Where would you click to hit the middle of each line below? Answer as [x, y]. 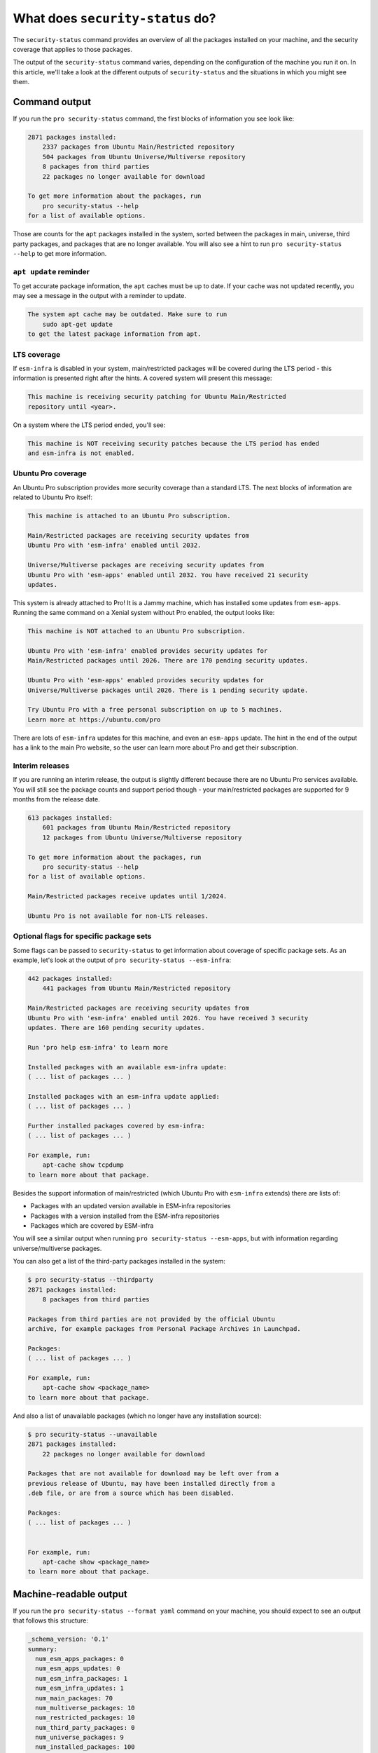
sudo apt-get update [78, 324]
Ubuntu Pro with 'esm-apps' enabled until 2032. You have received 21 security [168, 575]
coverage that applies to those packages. [73, 49]
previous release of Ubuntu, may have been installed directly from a [152, 1483]
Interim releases [41, 766]
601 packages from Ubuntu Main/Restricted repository [136, 828]
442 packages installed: [70, 979]
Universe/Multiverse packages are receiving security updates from [146, 565]
